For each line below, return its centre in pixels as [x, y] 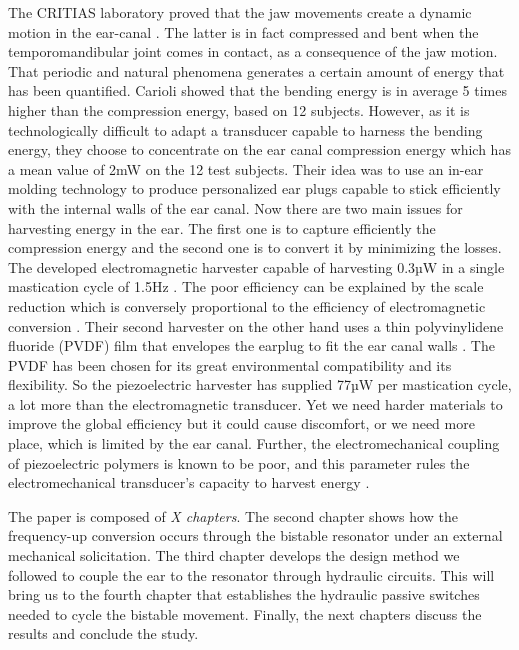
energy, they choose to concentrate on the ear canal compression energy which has [259, 149]
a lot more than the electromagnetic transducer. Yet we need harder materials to [255, 403]
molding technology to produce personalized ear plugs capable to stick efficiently [254, 188]
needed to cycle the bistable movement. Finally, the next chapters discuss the [245, 613]
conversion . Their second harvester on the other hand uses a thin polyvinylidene [256, 325]
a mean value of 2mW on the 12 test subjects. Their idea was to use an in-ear [246, 168]
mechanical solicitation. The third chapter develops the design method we [234, 555]
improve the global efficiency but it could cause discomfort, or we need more [241, 423]
